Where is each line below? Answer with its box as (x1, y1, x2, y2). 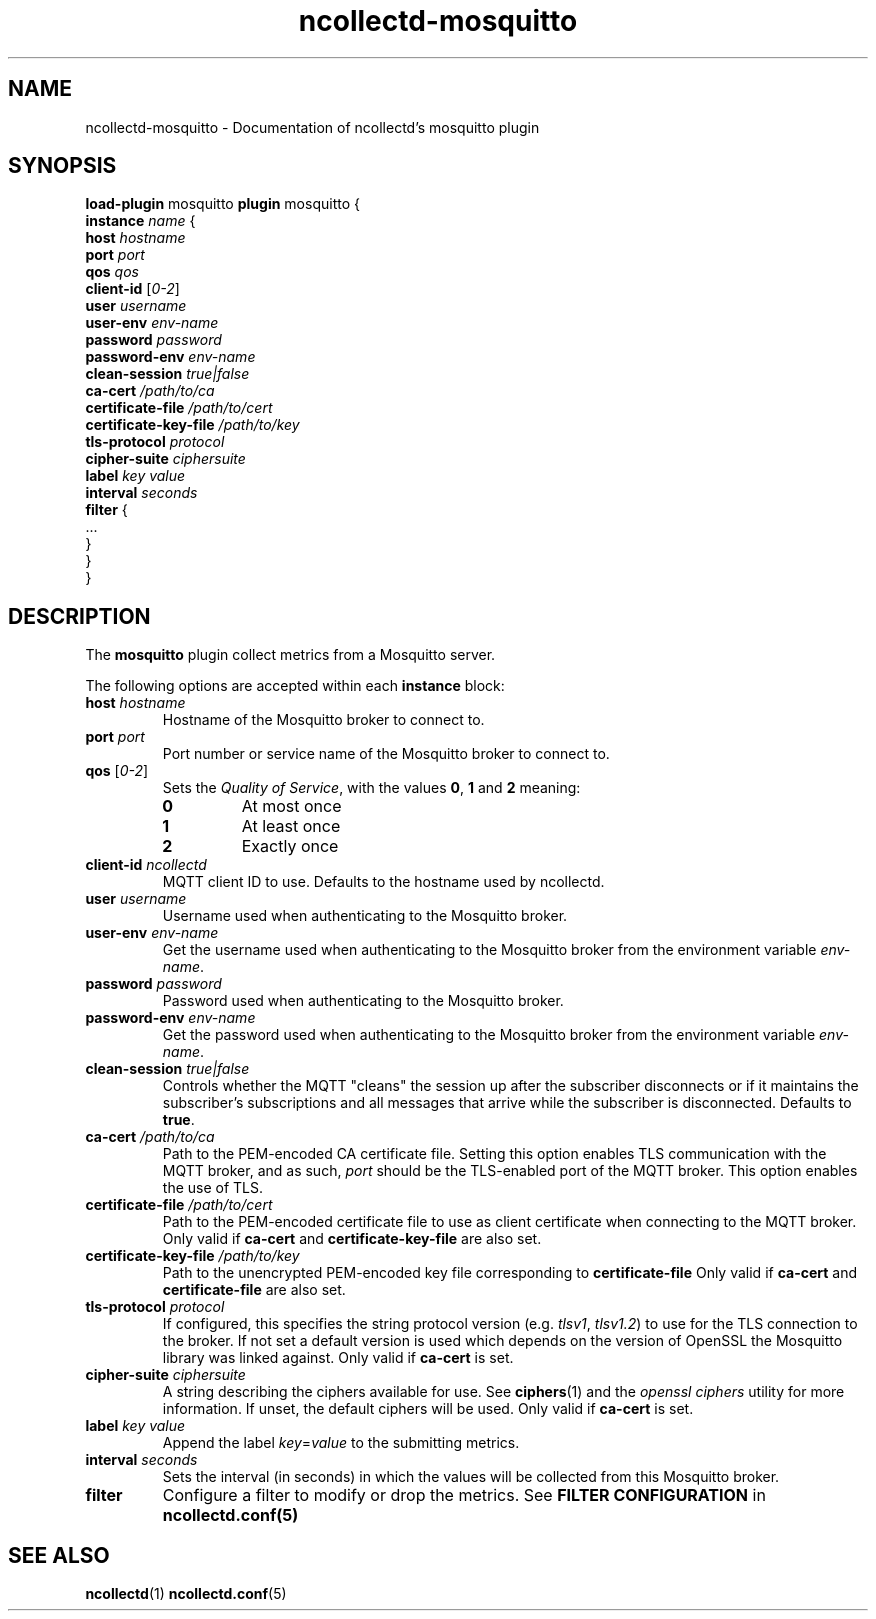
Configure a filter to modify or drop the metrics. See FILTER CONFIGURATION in (162, 1485, 766, 1506)
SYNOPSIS (8, 153, 117, 179)
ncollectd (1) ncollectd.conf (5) (85, 1585, 287, 1603)
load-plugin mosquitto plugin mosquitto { (85, 195, 360, 213)
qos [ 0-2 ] (85, 762, 149, 780)
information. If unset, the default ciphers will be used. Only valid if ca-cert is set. (162, 1400, 694, 1418)
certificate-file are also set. (162, 1281, 346, 1299)
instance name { (85, 212, 196, 230)
